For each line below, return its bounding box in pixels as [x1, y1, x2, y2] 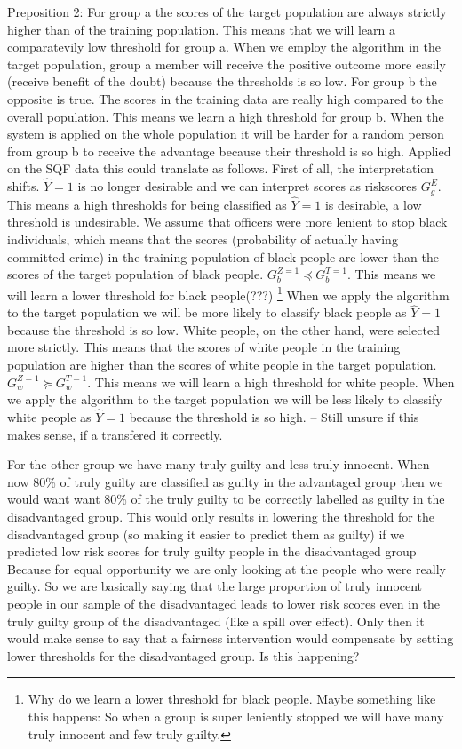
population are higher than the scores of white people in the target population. [7, 355, 437, 374]
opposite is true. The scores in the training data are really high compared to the [7, 89, 444, 108]
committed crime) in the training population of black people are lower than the [7, 247, 439, 266]
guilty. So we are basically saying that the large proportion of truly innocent [7, 577, 423, 595]
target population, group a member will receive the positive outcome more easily [7, 54, 446, 73]
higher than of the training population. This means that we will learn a [7, 20, 396, 38]
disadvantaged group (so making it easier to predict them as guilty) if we [7, 524, 405, 543]
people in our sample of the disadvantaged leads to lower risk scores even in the [7, 594, 441, 612]
